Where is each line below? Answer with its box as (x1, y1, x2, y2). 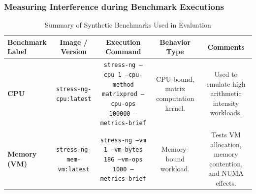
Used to (214, 69, 238, 79)
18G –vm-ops (103, 156, 143, 163)
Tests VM (211, 129, 241, 140)
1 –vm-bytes (103, 146, 143, 154)
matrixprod (102, 91, 137, 98)
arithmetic (210, 88, 242, 98)
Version (61, 46, 87, 57)
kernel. (165, 102, 185, 113)
